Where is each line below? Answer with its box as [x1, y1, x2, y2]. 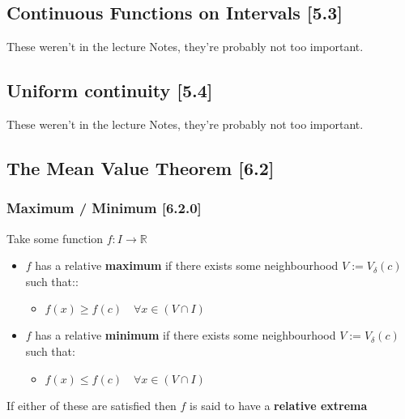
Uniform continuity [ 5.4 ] [6, 78, 213, 103]
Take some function [6, 229, 104, 246]
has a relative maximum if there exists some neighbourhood [35, 257, 339, 274]
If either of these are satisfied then [6, 396, 177, 413]
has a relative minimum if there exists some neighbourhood [35, 327, 336, 344]
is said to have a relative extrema [190, 396, 368, 413]
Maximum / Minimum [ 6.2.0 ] [6, 198, 202, 218]
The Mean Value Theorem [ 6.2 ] [6, 155, 275, 180]
